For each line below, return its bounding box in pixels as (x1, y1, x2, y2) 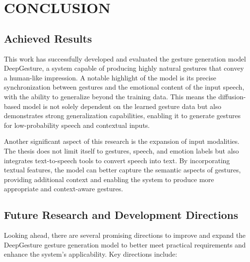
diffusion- (218, 91, 246, 101)
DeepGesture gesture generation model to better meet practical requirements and (4, 239, 246, 249)
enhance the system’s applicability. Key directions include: (4, 249, 177, 259)
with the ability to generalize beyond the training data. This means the (4, 91, 216, 101)
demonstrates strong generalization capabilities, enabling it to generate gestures (4, 110, 241, 121)
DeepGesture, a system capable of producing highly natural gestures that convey (4, 63, 244, 73)
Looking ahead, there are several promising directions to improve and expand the (4, 230, 246, 240)
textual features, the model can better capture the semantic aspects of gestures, (4, 165, 241, 175)
